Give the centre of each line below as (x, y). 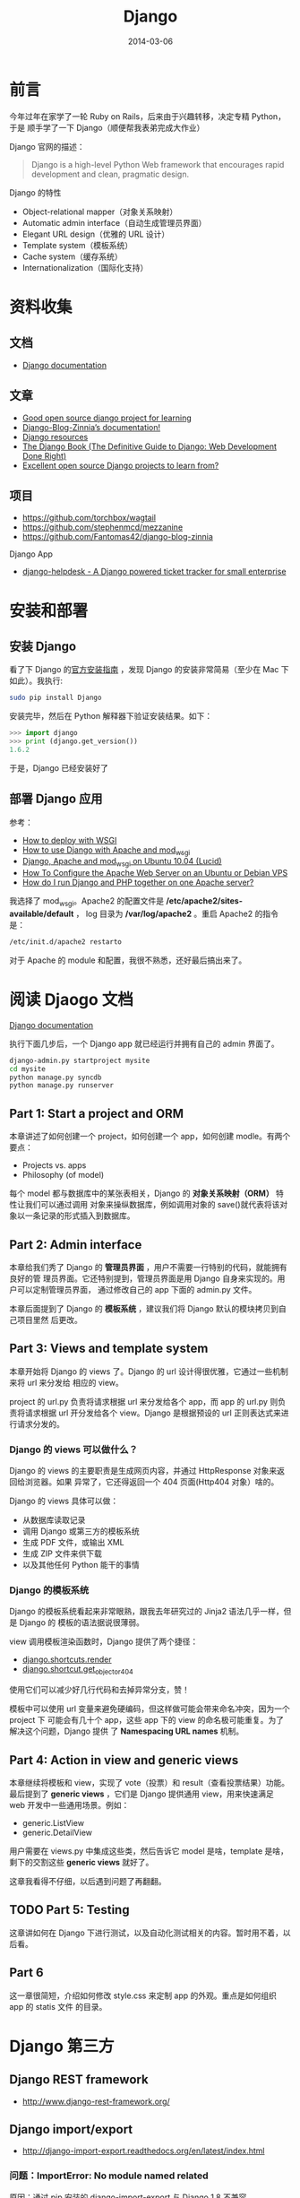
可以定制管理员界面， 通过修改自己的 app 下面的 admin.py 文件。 (137, 1289)
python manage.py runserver (62, 1086)
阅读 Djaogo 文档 (72, 1000)
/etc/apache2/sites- (204, 901)
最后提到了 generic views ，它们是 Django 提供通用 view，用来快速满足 (142, 1794)
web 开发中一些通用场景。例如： (69, 1804)
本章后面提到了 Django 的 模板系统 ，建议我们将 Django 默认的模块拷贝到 (144, 1308)
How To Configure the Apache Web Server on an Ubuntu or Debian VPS (155, 873)
